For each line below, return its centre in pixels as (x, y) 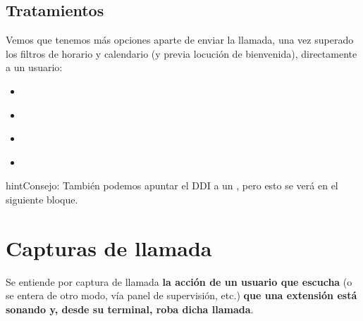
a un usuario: (34, 67)
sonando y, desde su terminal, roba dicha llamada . (130, 309)
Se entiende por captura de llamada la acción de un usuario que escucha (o (179, 281)
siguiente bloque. (42, 199)
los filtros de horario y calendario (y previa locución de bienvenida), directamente (181, 53)
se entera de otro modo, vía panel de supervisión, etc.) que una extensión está (181, 295)
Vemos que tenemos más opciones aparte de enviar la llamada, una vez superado (180, 40)
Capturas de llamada (109, 247)
